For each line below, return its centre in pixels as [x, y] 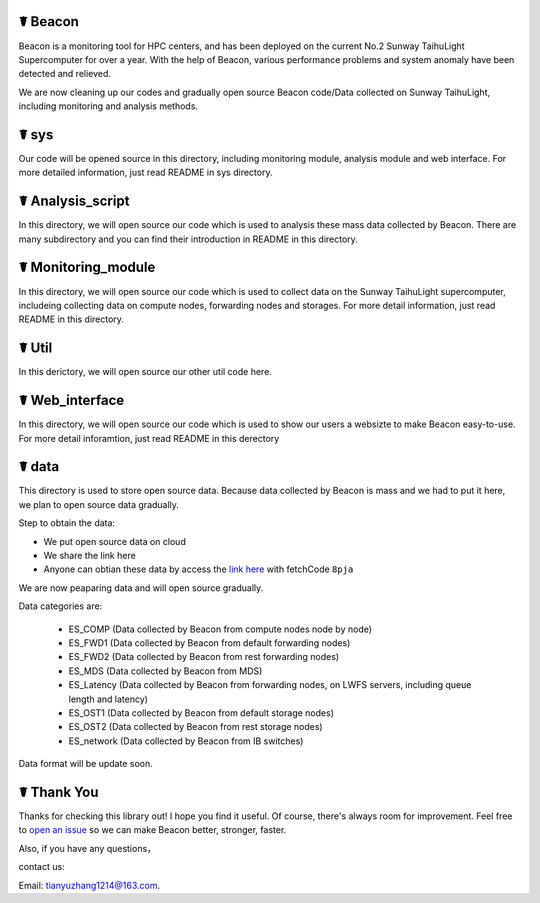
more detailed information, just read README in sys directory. [145, 172]
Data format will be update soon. [86, 764]
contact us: [41, 867]
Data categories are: [60, 606]
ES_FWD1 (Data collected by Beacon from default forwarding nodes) [209, 642]
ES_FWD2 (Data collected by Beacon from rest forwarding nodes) [204, 657]
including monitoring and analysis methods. [108, 106]
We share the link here [90, 556]
